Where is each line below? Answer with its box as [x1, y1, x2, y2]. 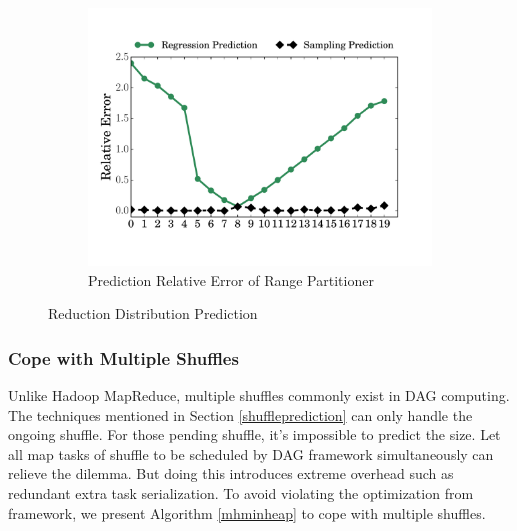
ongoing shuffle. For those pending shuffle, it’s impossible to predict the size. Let [8, 424, 501, 445]
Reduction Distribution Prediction [48, 303, 258, 324]
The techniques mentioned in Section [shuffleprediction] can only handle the [8, 404, 473, 425]
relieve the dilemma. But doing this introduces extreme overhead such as [8, 463, 454, 484]
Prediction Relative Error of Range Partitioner [88, 269, 374, 290]
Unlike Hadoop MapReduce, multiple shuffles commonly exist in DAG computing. [8, 385, 510, 405]
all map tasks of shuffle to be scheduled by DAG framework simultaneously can [8, 443, 494, 464]
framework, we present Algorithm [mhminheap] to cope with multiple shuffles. [8, 502, 486, 523]
